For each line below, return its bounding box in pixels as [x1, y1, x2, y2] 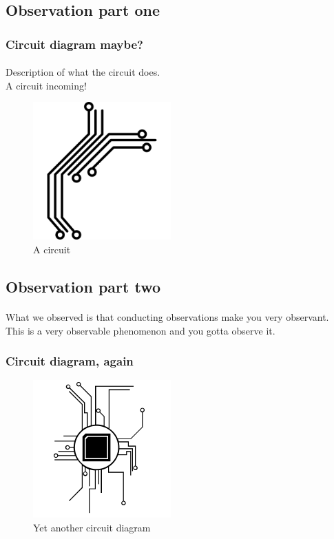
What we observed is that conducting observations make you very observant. [6, 309, 329, 324]
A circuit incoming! [6, 78, 87, 92]
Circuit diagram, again [6, 352, 134, 370]
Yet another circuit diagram [33, 520, 151, 534]
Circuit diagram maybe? [6, 35, 143, 52]
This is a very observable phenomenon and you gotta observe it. [6, 323, 275, 337]
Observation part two [6, 275, 160, 297]
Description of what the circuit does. [6, 65, 160, 79]
